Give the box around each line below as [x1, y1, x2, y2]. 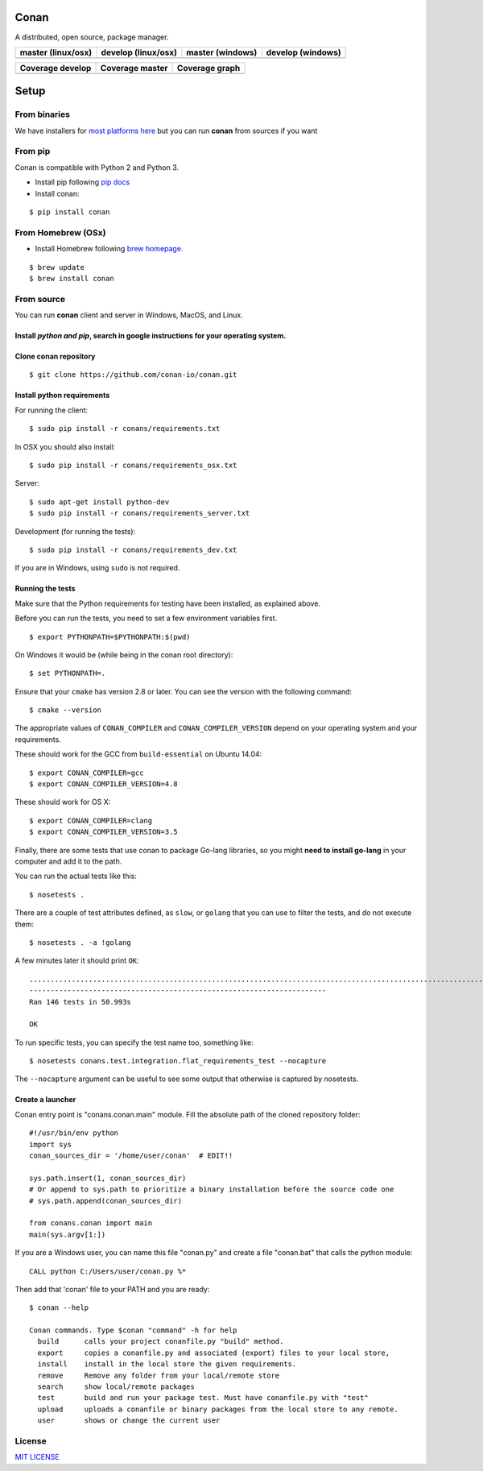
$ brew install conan [29, 274, 114, 283]
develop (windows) [266, 47, 341, 58]
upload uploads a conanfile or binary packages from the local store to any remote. [37, 1404, 398, 1414]
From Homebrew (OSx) [14, 226, 106, 238]
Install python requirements [14, 391, 110, 400]
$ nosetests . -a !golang [29, 938, 132, 947]
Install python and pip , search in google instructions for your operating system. [14, 331, 287, 341]
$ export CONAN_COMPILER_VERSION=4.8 [29, 780, 179, 789]
